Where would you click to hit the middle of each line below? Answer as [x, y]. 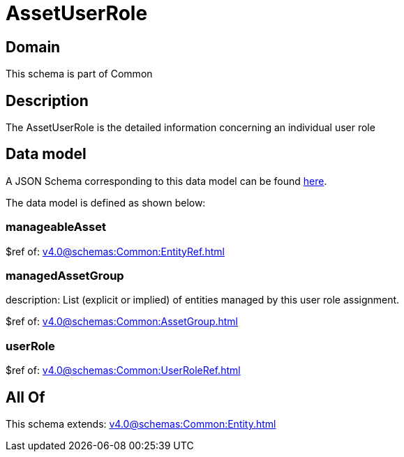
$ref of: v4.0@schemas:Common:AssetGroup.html [122, 322]
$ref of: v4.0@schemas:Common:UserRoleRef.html [123, 370]
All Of [25, 397]
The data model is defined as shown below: [106, 202]
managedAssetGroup [65, 275]
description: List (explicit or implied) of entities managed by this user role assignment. [203, 300]
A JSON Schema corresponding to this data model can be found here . [166, 181]
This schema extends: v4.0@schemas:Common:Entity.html [141, 424]
